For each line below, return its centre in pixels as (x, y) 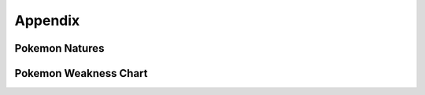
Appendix (47, 20)
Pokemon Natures (59, 48)
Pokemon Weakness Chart (81, 73)
